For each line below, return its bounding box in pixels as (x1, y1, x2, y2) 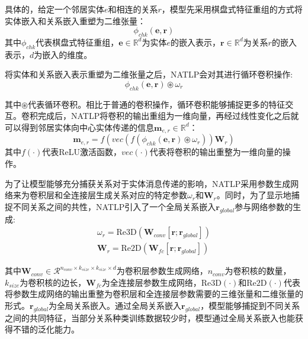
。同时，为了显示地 (216, 189, 291, 201)
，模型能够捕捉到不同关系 (200, 299, 300, 312)
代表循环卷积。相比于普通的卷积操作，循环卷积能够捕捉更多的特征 (28, 98, 285, 110)
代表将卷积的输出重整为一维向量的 (149, 146, 283, 158)
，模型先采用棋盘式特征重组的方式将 (161, 3, 303, 15)
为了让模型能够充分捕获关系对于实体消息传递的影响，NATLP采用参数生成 (5, 177, 291, 189)
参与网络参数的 (235, 200, 293, 212)
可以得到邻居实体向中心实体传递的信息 (5, 121, 154, 133)
